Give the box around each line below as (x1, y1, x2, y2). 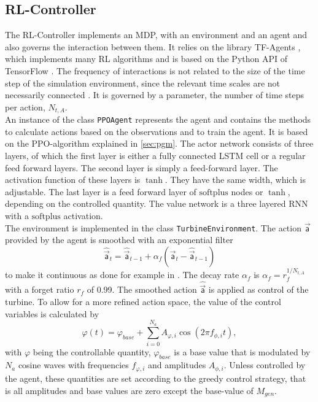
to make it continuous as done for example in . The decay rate (5, 268, 239, 281)
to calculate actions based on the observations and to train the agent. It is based (5, 125, 308, 137)
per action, (5, 100, 45, 113)
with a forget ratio (5, 283, 74, 296)
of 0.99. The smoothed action (87, 283, 197, 296)
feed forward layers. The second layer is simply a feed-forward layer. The (5, 161, 278, 174)
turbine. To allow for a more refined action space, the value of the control (5, 295, 281, 307)
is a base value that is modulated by (174, 345, 311, 358)
